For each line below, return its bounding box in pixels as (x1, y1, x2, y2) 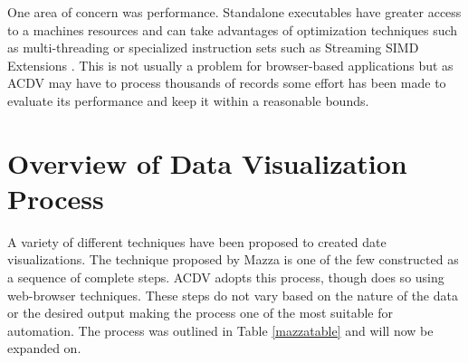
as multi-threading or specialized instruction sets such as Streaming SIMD (7, 38, 419, 57)
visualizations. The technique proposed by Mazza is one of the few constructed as (7, 250, 459, 269)
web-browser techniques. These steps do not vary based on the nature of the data (7, 285, 458, 304)
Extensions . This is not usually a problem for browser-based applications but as (7, 55, 454, 74)
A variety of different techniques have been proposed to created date (7, 232, 387, 251)
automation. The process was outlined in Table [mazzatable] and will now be (7, 320, 434, 339)
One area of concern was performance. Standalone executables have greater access (7, 3, 462, 21)
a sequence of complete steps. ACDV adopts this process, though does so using (7, 268, 444, 287)
